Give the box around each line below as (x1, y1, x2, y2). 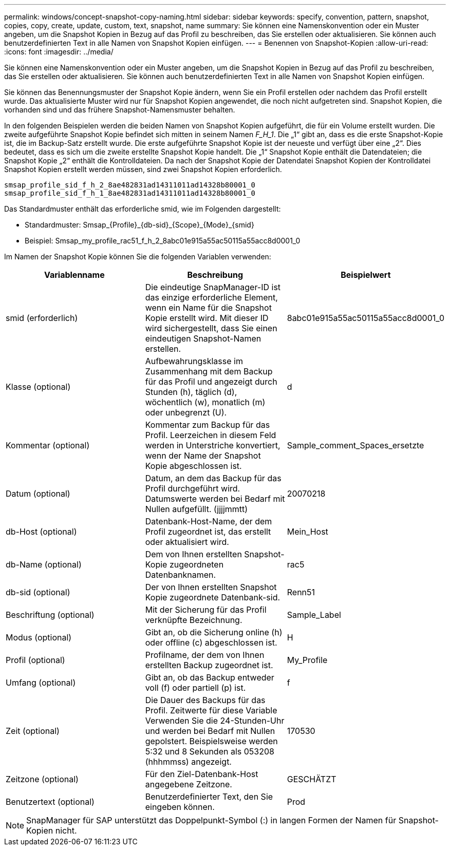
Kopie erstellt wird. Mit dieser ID (145, 313, 269, 323)
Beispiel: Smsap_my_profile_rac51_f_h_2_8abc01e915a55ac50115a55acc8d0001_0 (25, 236, 301, 245)
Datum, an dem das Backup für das (145, 473, 282, 483)
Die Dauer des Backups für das (145, 695, 266, 705)
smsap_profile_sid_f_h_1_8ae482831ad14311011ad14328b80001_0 (4, 189, 255, 197)
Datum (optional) (6, 488, 70, 499)
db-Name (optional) (6, 559, 82, 570)
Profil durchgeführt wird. (145, 483, 240, 494)
